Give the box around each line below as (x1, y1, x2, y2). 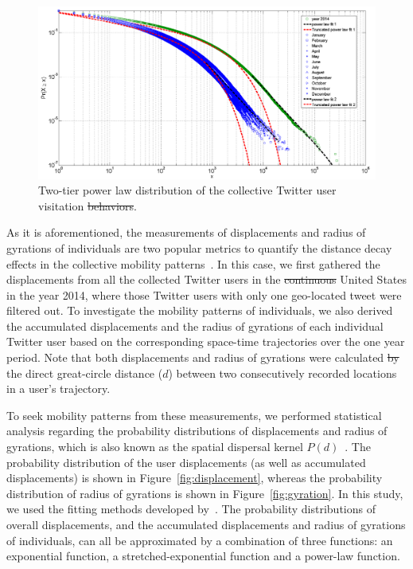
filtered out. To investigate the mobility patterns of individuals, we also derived (6, 302, 393, 319)
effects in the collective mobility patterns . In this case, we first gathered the (6, 255, 380, 272)
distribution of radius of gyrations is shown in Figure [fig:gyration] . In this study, (6, 485, 403, 501)
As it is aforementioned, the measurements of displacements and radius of (6, 224, 366, 241)
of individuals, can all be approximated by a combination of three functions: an (6, 532, 393, 548)
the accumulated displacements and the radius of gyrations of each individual (6, 317, 384, 334)
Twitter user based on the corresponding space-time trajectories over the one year (6, 333, 405, 350)
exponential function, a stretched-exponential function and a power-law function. (6, 547, 400, 564)
